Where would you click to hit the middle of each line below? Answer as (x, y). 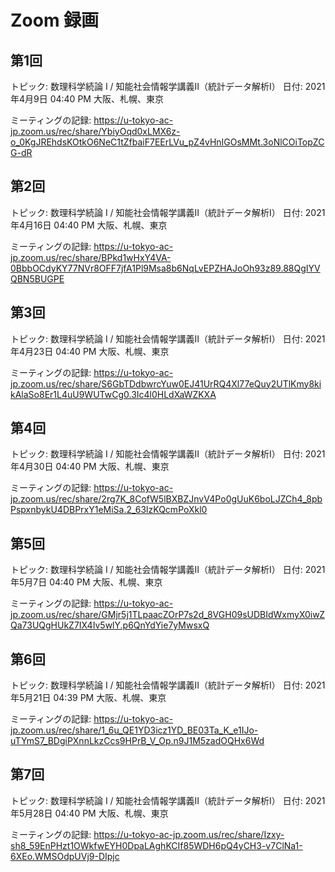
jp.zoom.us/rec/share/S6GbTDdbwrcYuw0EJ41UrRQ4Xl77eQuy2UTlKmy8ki (166, 383)
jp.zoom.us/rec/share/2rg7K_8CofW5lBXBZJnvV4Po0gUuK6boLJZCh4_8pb (166, 499)
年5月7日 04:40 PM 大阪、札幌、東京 (86, 582)
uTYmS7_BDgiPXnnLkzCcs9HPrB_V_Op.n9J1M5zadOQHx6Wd (137, 741)
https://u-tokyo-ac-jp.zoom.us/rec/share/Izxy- (189, 834)
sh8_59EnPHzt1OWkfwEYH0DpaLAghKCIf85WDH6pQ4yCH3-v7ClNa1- (156, 845)
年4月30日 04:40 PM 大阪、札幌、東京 (90, 467)
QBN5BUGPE (37, 278)
